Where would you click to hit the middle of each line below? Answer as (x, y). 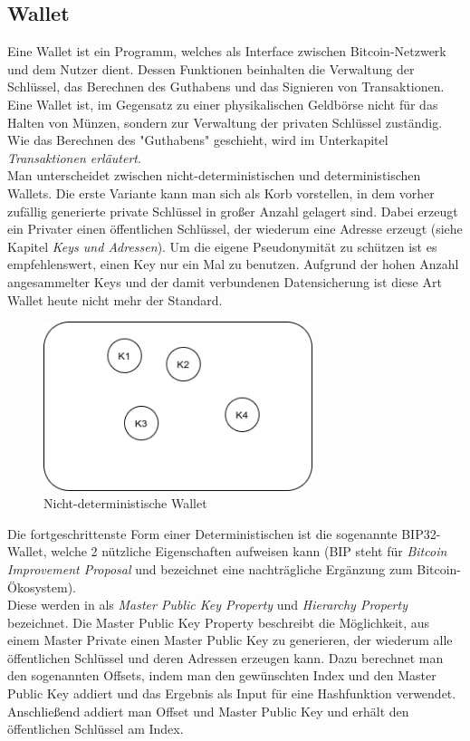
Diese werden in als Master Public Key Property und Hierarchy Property (207, 605)
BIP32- (421, 533)
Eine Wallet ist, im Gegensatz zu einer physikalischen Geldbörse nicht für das (223, 104)
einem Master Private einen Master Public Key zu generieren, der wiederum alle (230, 640)
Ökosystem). (42, 587)
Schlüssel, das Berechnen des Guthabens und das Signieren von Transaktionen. (226, 87)
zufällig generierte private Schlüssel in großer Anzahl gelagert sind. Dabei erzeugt (233, 211)
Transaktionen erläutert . (74, 157)
